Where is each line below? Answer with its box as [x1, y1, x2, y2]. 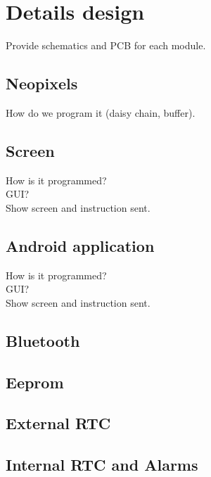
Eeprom [6, 371, 64, 393]
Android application [6, 234, 155, 256]
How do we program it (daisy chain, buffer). [6, 105, 196, 120]
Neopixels [6, 72, 78, 94]
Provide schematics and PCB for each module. [6, 38, 206, 53]
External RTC [6, 412, 111, 434]
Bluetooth [6, 329, 80, 351]
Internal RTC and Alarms [6, 454, 198, 476]
